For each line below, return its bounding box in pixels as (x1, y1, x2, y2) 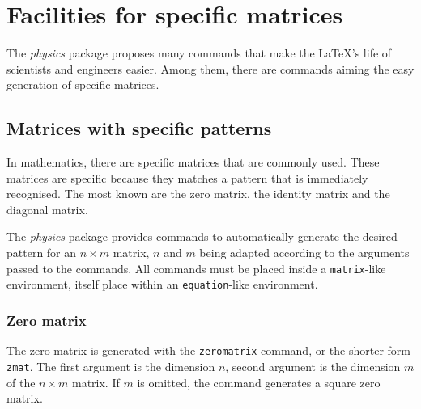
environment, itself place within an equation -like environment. (6, 276, 318, 293)
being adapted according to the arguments (199, 244, 410, 261)
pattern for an (6, 244, 77, 261)
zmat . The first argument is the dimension (6, 357, 215, 374)
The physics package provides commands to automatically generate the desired (6, 228, 398, 245)
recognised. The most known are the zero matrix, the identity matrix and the (6, 185, 390, 202)
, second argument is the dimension (225, 357, 401, 374)
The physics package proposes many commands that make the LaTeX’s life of (6, 44, 392, 61)
